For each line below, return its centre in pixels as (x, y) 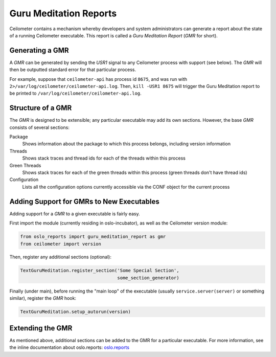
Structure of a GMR (41, 108)
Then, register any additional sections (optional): (61, 257)
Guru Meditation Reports (63, 13)
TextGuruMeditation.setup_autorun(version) (76, 312)
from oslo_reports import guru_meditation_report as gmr (93, 237)
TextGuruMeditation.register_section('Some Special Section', (100, 271)
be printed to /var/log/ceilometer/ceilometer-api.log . (75, 93)
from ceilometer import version (61, 244)
